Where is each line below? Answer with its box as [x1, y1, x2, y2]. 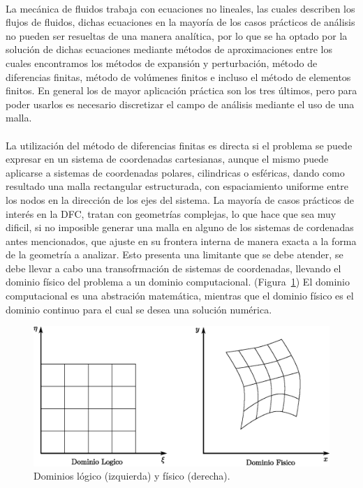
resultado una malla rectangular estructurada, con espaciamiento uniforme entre [6, 179, 348, 193]
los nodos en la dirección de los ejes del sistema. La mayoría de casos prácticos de [6, 192, 355, 207]
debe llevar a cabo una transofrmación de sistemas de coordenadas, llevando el [6, 260, 341, 275]
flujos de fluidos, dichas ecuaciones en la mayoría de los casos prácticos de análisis [6, 15, 355, 29]
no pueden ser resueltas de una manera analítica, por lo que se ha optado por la [6, 28, 348, 43]
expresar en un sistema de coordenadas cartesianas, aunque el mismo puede [6, 151, 329, 166]
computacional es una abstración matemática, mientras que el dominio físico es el [6, 288, 354, 303]
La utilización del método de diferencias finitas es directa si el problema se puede [6, 138, 353, 152]
